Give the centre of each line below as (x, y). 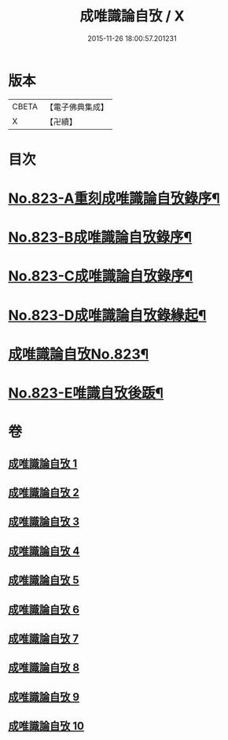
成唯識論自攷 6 (44, 609)
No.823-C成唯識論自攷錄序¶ (101, 276)
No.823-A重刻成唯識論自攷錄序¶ (114, 199)
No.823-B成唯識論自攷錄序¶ (100, 237)
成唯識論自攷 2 (44, 492)
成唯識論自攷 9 (44, 697)
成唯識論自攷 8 (44, 668)
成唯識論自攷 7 (44, 638)
